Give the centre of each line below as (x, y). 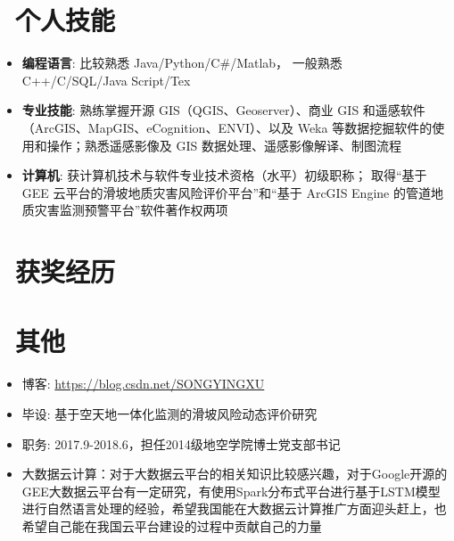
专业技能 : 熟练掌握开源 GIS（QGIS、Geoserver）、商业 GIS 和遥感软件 (223, 110)
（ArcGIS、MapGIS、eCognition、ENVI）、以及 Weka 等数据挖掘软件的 (227, 127)
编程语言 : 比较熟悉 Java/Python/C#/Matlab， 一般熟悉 (182, 63)
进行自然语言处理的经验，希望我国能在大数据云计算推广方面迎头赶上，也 (234, 508)
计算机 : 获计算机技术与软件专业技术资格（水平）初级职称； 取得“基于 (224, 175)
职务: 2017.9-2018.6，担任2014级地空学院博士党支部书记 (181, 443)
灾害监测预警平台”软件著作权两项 (131, 210)
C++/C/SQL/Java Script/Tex (106, 80)
